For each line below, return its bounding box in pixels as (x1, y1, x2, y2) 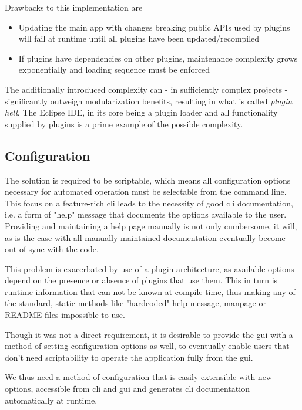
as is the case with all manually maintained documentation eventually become (5, 231, 286, 243)
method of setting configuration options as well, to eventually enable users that (5, 340, 290, 352)
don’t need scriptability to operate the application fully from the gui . (5, 351, 253, 363)
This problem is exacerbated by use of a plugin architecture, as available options (5, 262, 294, 275)
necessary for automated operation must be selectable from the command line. (5, 185, 287, 198)
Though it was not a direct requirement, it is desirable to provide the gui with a (5, 328, 293, 340)
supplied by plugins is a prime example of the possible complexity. (5, 117, 243, 130)
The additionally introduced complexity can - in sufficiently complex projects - (5, 83, 288, 95)
